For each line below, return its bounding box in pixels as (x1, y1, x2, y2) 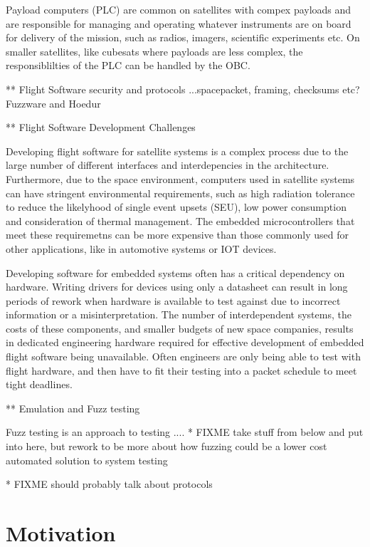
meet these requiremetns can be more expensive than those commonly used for (6, 227, 349, 242)
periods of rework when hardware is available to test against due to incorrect (6, 293, 341, 308)
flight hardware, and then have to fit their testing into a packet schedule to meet (6, 363, 357, 377)
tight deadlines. (6, 377, 73, 392)
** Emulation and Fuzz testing (6, 400, 140, 415)
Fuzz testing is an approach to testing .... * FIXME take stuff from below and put (6, 424, 364, 439)
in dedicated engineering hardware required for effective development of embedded (6, 335, 364, 350)
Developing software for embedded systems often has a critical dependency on (6, 265, 345, 280)
